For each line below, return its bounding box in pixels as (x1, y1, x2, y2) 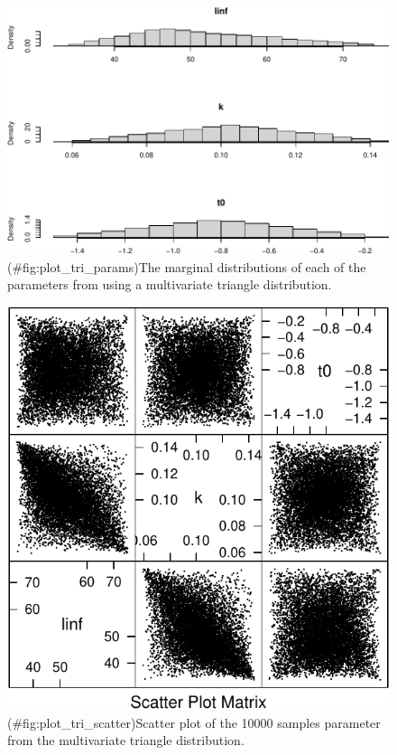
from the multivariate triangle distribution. (7, 731, 245, 750)
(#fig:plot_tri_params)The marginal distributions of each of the (7, 257, 366, 276)
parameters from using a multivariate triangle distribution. (7, 275, 332, 294)
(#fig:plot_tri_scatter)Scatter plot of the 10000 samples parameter (7, 713, 381, 731)
